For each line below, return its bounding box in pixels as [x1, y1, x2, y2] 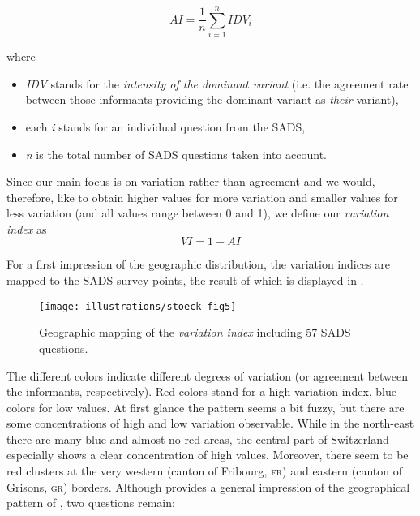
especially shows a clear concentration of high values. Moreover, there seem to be [6, 446, 409, 463]
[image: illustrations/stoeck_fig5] [39, 300, 237, 312]
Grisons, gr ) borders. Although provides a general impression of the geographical [6, 478, 410, 495]
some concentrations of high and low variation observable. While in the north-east [6, 415, 414, 432]
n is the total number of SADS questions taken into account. [25, 145, 327, 162]
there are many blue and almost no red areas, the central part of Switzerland [6, 430, 389, 447]
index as [6, 220, 47, 237]
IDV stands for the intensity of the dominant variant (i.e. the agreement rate [25, 75, 409, 92]
